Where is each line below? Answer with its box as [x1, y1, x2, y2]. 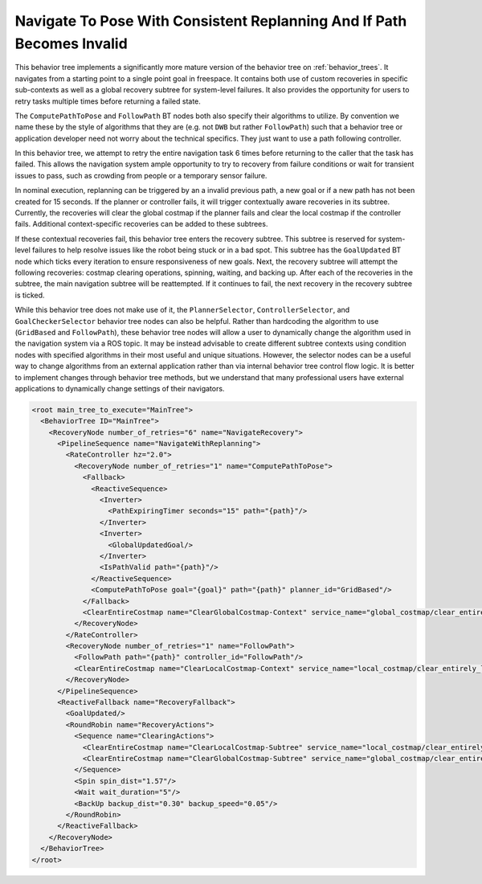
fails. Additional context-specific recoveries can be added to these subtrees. [14, 219, 268, 229]
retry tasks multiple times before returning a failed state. [14, 96, 201, 106]
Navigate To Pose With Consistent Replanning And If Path [14, 12, 407, 30]
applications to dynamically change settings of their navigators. [14, 383, 225, 393]
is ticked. [14, 290, 45, 300]
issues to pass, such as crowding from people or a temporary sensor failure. [14, 170, 268, 180]
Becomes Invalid [14, 35, 128, 52]
